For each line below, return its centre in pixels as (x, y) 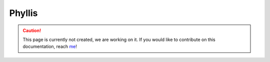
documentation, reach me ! (50, 46)
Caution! (32, 30)
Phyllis (23, 13)
